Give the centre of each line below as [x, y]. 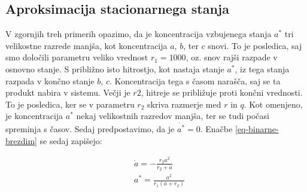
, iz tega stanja [262, 68]
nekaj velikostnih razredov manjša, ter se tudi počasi [173, 116]
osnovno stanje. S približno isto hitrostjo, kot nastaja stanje [115, 68]
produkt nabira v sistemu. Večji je [68, 92]
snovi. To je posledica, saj [255, 45]
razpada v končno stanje [50, 80]
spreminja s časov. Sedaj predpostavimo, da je [90, 129]
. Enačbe [216, 129]
